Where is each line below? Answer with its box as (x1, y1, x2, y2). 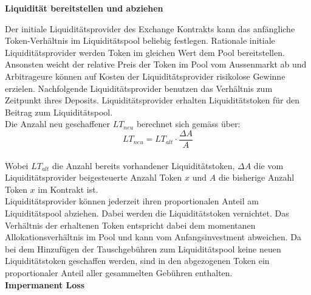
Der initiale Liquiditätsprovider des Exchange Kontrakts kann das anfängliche (5, 22, 295, 35)
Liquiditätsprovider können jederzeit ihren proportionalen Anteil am (5, 195, 259, 207)
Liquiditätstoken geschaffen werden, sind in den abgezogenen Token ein (5, 254, 270, 267)
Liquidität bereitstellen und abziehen (5, 2, 163, 14)
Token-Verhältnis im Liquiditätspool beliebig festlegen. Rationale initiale (5, 34, 275, 47)
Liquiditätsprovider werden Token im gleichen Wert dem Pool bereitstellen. (5, 46, 285, 58)
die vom (253, 159, 284, 172)
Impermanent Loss (5, 278, 85, 291)
